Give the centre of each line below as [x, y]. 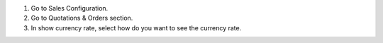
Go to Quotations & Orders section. [82, 18]
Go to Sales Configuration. [70, 8]
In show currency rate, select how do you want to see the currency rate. [136, 27]
